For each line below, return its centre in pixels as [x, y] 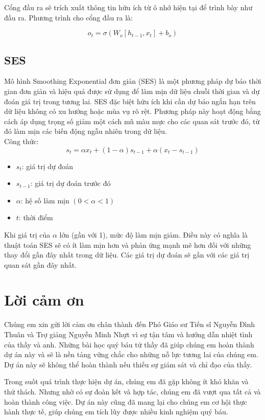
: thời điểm [36, 217]
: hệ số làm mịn [45, 200]
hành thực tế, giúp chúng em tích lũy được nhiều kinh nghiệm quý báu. [116, 412]
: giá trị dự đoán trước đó [70, 183]
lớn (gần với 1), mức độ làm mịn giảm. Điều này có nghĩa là [154, 234]
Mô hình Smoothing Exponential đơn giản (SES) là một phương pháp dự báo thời [133, 81]
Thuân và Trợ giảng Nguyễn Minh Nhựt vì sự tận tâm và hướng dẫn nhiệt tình [128, 334]
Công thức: [21, 141]
